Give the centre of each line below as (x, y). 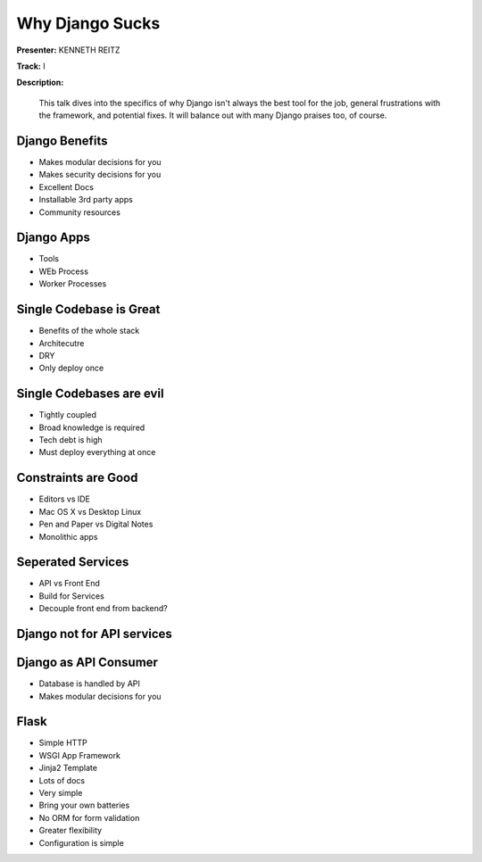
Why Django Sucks (88, 23)
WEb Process (64, 271)
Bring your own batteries (84, 805)
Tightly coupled (68, 415)
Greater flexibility (71, 831)
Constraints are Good (77, 478)
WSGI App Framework (79, 755)
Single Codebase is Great (88, 309)
